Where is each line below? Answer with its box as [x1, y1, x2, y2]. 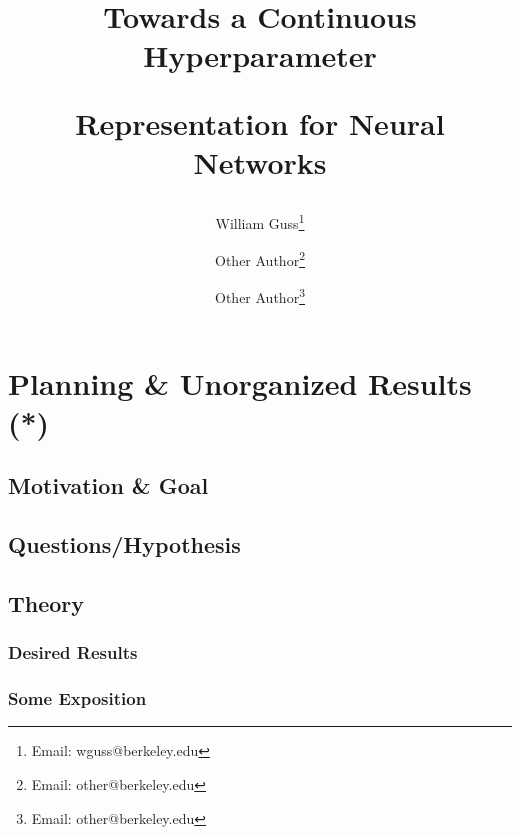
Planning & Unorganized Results [8, 362, 472, 403]
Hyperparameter [143, 35, 377, 76]
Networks [193, 141, 327, 182]
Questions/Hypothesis [8, 529, 241, 560]
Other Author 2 [215, 247, 305, 270]
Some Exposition [8, 686, 147, 711]
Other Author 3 [215, 284, 305, 308]
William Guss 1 [215, 209, 305, 233]
